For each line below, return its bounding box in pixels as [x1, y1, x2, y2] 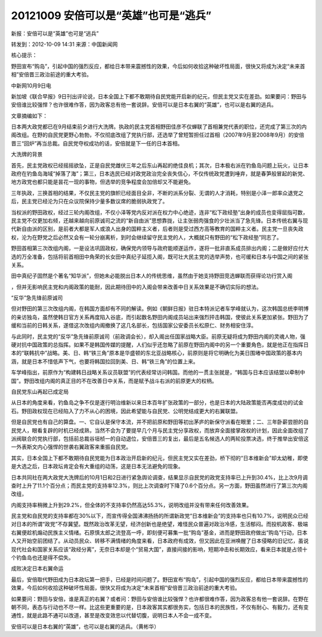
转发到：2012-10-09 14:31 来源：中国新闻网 [11, 41, 118, 48]
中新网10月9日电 [11, 82, 52, 89]
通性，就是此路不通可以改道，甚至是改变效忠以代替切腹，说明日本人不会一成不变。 [11, 612, 215, 619]
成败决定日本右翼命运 [11, 565, 64, 572]
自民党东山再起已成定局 [11, 388, 69, 395]
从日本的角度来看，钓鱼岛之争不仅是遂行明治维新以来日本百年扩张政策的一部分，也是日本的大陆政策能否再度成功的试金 [11, 399, 304, 406]
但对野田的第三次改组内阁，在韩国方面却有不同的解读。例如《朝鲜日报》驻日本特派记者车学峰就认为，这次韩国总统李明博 [11, 305, 309, 313]
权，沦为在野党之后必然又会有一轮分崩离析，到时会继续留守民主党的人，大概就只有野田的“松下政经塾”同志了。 [11, 233, 283, 241]
